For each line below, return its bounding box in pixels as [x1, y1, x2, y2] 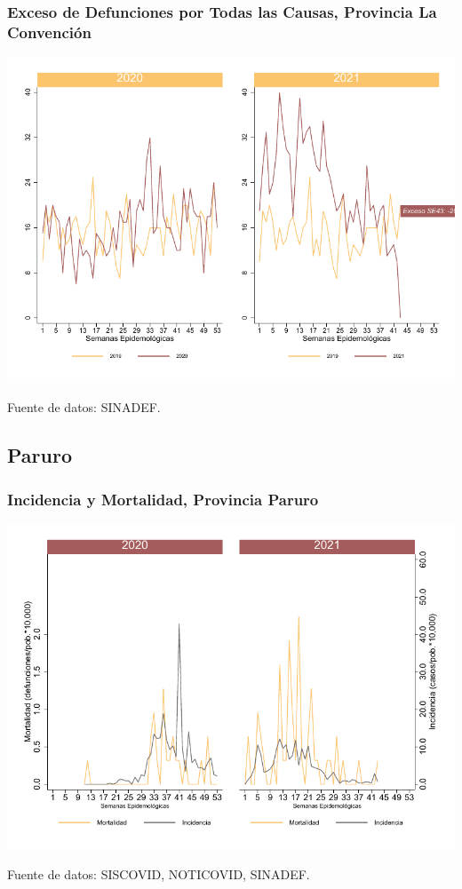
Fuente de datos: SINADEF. [7, 398, 161, 417]
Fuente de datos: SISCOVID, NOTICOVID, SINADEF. [7, 864, 310, 883]
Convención [7, 20, 92, 43]
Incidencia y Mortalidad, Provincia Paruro [7, 488, 319, 510]
